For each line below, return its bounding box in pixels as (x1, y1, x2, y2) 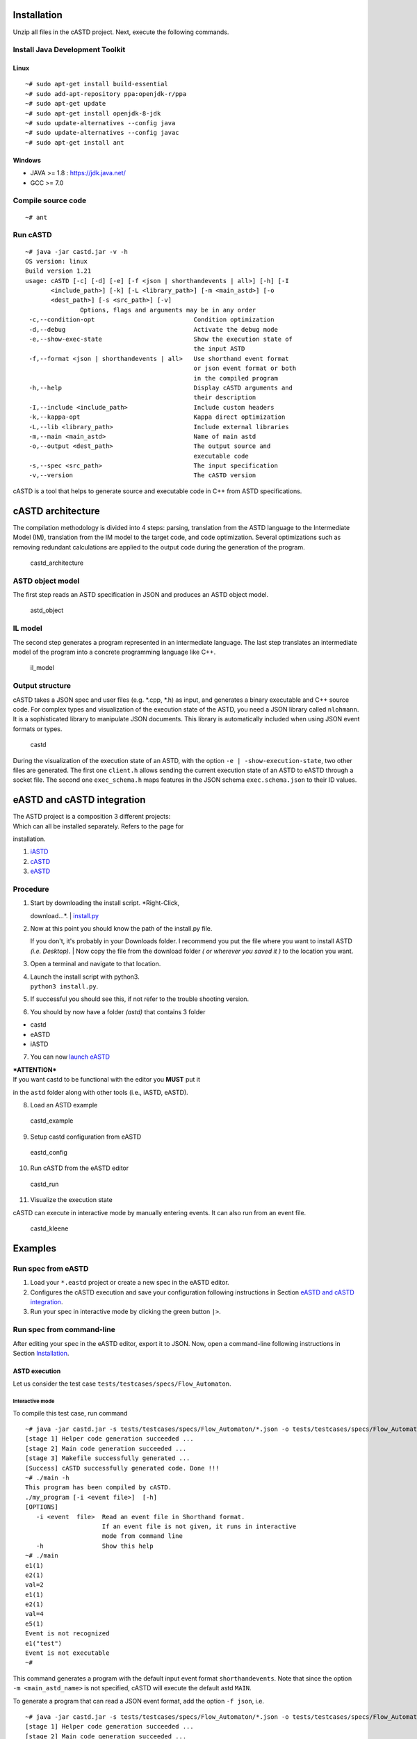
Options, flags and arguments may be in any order (80, 306, 256, 314)
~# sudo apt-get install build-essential (25, 80, 168, 88)
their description (193, 394, 256, 401)
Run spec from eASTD (13, 1263, 89, 1273)
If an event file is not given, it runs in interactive (101, 1522, 297, 1530)
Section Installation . (13, 1349, 69, 1357)
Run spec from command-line (13, 1325, 116, 1335)
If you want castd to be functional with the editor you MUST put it (13, 1075, 201, 1084)
